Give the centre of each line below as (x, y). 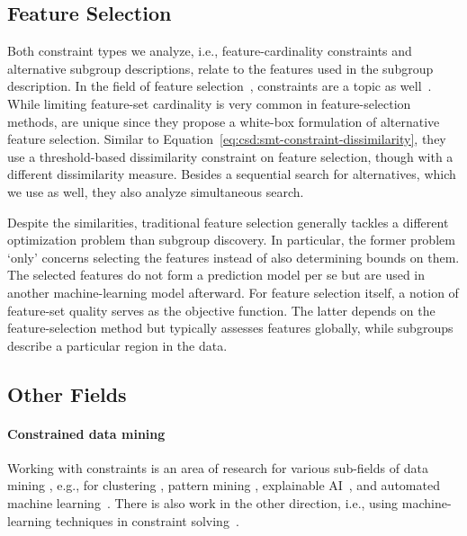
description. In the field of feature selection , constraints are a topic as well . (220, 86)
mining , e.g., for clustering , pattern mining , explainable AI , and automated (224, 485)
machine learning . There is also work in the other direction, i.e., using (203, 503)
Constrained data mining (86, 433)
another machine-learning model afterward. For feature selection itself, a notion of (233, 292)
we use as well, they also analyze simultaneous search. (156, 191)
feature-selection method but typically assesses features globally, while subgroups (230, 328)
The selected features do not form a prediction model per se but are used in (216, 275)
